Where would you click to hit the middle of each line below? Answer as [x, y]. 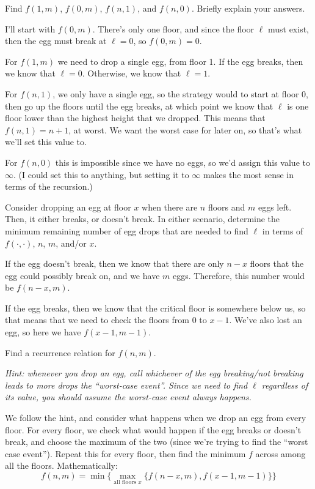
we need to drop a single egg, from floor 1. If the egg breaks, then [180, 61]
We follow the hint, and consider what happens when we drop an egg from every [156, 418]
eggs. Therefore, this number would [239, 275]
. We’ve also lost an [266, 320]
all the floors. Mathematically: [61, 465]
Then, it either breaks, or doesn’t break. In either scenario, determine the [143, 219]
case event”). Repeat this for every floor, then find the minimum [125, 453]
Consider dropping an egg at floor [68, 207]
